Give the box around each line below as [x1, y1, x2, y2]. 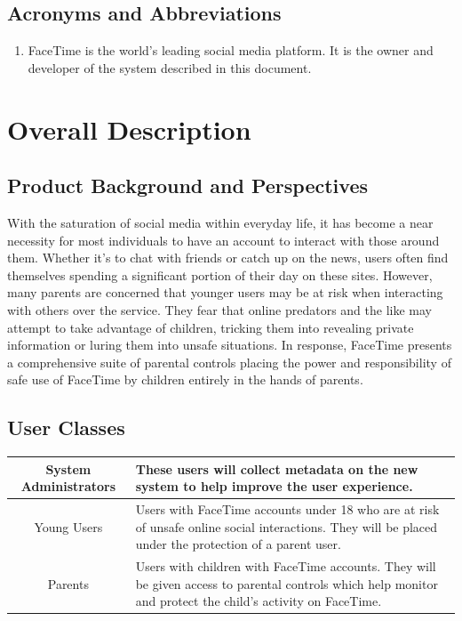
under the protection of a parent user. [135, 535, 341, 553]
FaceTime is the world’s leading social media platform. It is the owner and [28, 41, 434, 60]
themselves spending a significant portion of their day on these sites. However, [7, 265, 433, 284]
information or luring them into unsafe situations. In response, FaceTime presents [7, 335, 452, 354]
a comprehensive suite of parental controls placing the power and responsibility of [7, 352, 451, 371]
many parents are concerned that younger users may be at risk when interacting [7, 283, 443, 302]
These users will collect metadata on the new [135, 459, 418, 478]
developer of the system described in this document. [28, 58, 312, 77]
